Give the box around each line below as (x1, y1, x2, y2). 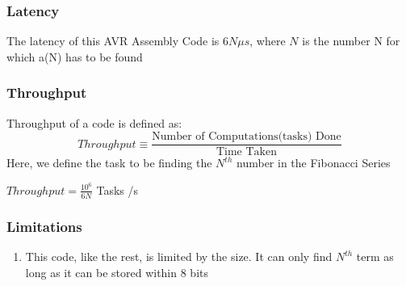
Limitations (6, 216, 82, 236)
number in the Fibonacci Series (236, 154, 391, 171)
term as (356, 248, 394, 264)
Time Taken (216, 146, 277, 158)
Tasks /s (96, 181, 139, 198)
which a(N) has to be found (6, 48, 143, 65)
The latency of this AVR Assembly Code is (6, 32, 220, 49)
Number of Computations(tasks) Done (152, 131, 341, 143)
